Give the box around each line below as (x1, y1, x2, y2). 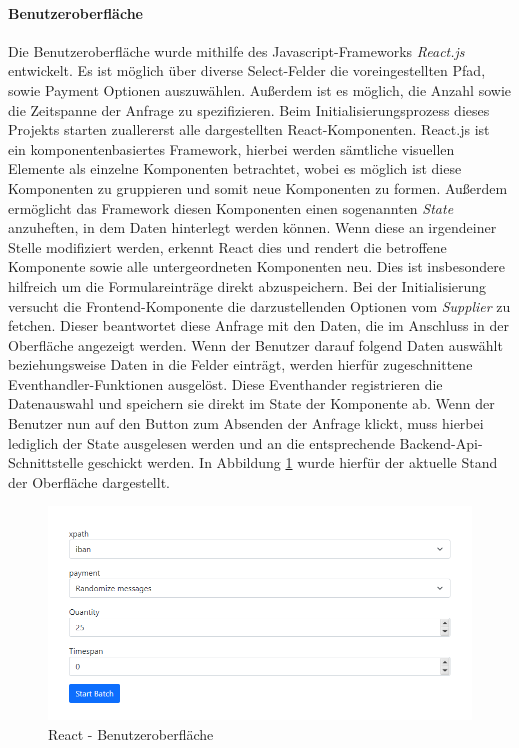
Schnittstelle (8, 452, 84, 473)
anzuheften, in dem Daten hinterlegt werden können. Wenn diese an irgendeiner (8, 217, 497, 238)
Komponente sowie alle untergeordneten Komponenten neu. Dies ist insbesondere (8, 256, 505, 277)
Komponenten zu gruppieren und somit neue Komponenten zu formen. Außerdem (8, 177, 508, 198)
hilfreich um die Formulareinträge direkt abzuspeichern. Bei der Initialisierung (8, 275, 487, 296)
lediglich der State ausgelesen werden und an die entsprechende (8, 432, 395, 453)
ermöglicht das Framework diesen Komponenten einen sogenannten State (8, 197, 454, 218)
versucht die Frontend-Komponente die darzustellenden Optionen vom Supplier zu (8, 295, 511, 316)
